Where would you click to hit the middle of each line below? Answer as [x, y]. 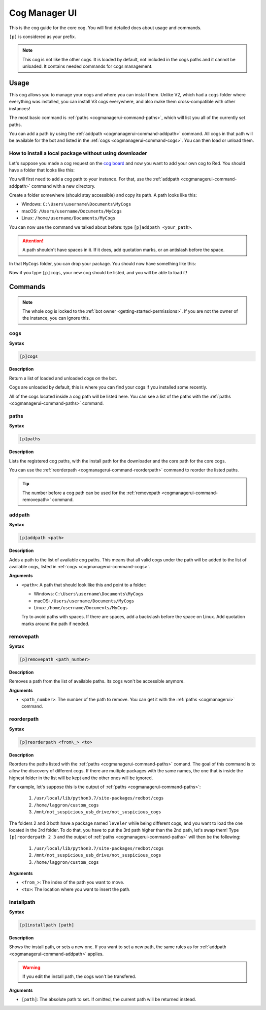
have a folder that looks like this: [42, 170]
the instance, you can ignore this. [56, 318]
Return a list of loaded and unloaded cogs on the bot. [63, 378]
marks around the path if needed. [55, 624]
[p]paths [30, 439]
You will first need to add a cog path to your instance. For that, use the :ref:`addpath [94, 179]
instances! [20, 108]
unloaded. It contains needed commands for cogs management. [87, 66]
